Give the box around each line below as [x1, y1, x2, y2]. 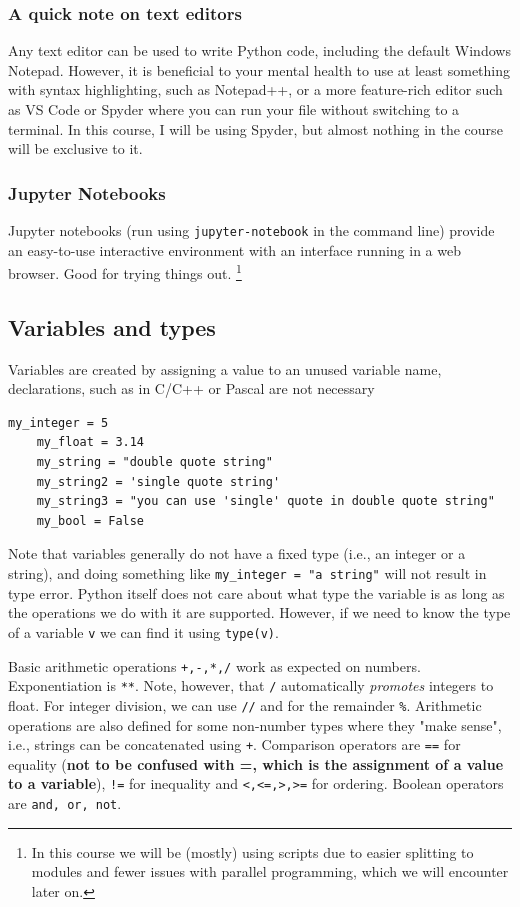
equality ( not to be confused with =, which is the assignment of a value [8, 753, 504, 774]
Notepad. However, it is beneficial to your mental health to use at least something [8, 59, 511, 80]
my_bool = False [36, 513, 145, 528]
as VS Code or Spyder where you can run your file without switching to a [8, 99, 460, 119]
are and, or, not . [8, 793, 122, 814]
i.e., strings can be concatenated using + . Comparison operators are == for [8, 734, 461, 755]
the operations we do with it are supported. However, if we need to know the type [8, 602, 511, 623]
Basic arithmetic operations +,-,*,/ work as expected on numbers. [8, 655, 421, 676]
